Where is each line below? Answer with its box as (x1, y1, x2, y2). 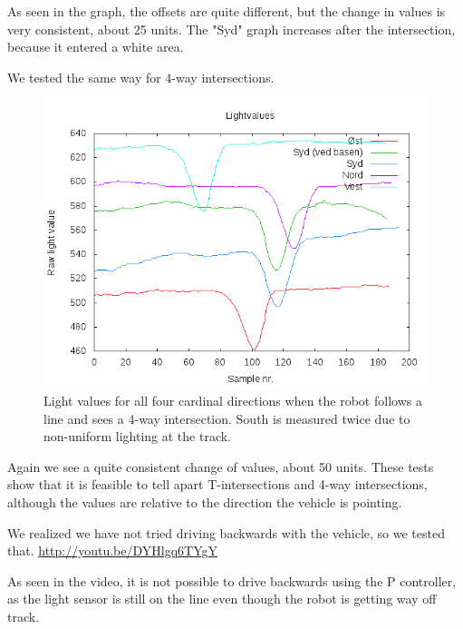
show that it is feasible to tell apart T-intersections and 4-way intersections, (7, 475, 428, 494)
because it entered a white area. (7, 37, 184, 56)
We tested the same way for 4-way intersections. (7, 67, 275, 86)
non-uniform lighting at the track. (43, 427, 232, 446)
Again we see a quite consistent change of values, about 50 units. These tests (7, 457, 434, 476)
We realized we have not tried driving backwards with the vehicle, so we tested (7, 523, 445, 542)
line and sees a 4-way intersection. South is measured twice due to (43, 408, 410, 428)
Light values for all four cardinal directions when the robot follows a (43, 390, 422, 409)
